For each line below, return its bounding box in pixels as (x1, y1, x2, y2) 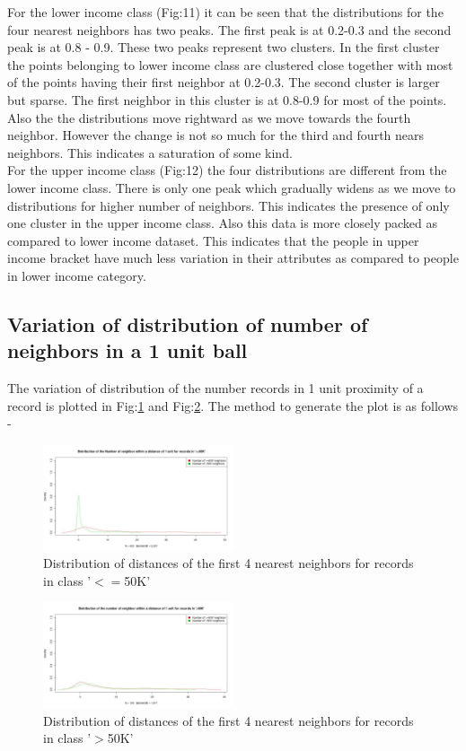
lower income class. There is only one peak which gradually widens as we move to (7, 178, 456, 196)
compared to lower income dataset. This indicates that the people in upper (7, 231, 419, 249)
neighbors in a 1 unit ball (7, 336, 248, 364)
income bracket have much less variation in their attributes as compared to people (7, 249, 459, 267)
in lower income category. (7, 266, 146, 284)
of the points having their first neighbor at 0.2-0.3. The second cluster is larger (7, 73, 440, 92)
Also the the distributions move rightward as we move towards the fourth (7, 108, 411, 127)
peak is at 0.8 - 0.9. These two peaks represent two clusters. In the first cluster (7, 38, 440, 57)
